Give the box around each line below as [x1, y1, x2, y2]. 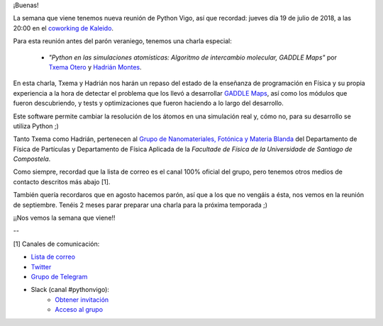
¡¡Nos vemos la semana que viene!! [13, 213, 116, 223]
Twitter [30, 262, 52, 271]
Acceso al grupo [55, 305, 103, 314]
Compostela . [13, 154, 51, 163]
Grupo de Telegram [30, 272, 88, 281]
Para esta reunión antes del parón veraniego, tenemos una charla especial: [13, 37, 232, 45]
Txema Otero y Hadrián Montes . [48, 62, 142, 71]
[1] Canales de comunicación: [13, 240, 100, 248]
